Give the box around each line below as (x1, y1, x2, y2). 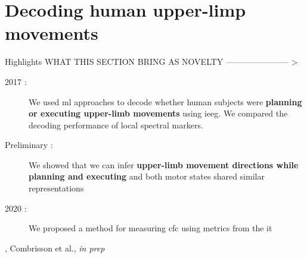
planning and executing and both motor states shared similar (29, 170, 265, 183)
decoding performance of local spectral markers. (29, 118, 203, 131)
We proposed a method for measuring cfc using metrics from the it (29, 222, 272, 234)
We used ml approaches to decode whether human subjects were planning (29, 95, 302, 108)
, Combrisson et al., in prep (5, 241, 105, 254)
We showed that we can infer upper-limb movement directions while (29, 158, 299, 171)
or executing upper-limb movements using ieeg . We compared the (29, 107, 288, 119)
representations (29, 182, 84, 194)
